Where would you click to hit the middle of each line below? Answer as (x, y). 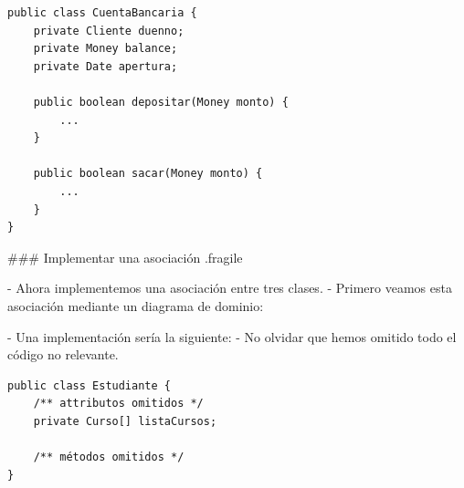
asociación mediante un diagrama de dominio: (136, 305)
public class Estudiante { (89, 385)
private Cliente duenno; (109, 31)
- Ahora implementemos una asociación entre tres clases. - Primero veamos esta (230, 288)
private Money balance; (105, 49)
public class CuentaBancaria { (102, 13)
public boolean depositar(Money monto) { (161, 102)
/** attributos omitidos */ (118, 404)
